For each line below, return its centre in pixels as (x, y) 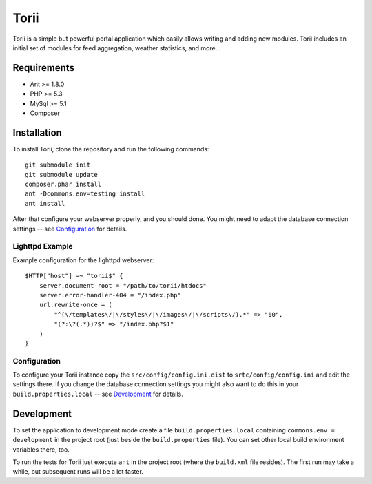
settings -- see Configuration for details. (70, 229)
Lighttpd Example (43, 246)
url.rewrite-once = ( (76, 305)
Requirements (44, 68)
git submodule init (58, 165)
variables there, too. (41, 449)
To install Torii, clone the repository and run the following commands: (111, 149)
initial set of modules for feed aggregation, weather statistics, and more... (117, 48)
